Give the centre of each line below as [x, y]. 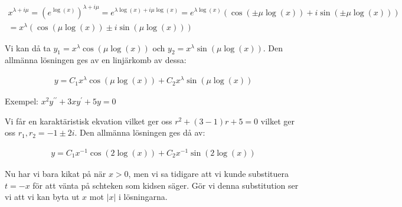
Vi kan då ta [28, 47]
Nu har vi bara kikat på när [55, 174]
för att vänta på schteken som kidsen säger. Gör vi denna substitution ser [166, 185]
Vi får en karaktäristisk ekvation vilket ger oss [89, 121]
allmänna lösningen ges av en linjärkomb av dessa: [96, 60]
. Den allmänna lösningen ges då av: [140, 132]
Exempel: [22, 101]
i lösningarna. [143, 197]
